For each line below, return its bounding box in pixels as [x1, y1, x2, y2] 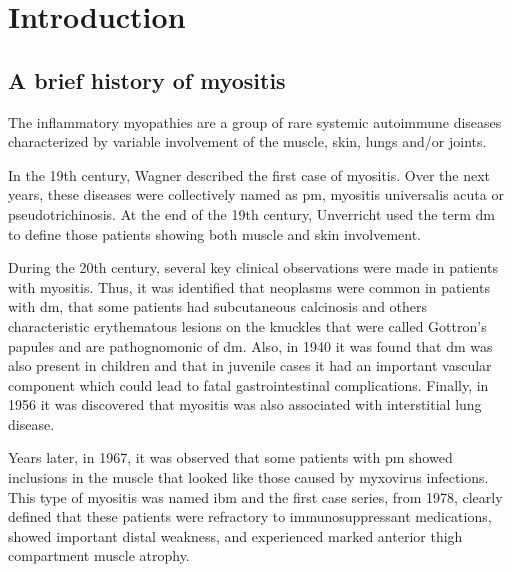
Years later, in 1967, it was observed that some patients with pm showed [8, 447, 453, 468]
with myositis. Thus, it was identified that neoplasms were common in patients [8, 276, 490, 297]
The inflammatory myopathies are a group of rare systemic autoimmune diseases [8, 111, 502, 132]
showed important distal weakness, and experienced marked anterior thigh [8, 525, 463, 546]
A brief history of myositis [8, 64, 286, 95]
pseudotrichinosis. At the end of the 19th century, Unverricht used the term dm [8, 203, 496, 224]
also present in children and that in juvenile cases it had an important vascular [8, 355, 492, 376]
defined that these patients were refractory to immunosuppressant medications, [8, 506, 492, 527]
